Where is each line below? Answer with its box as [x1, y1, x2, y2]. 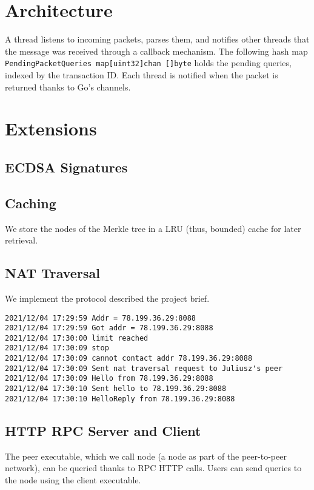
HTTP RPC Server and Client [5, 421, 201, 440]
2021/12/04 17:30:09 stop [5, 344, 109, 353]
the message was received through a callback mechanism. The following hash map [5, 44, 308, 57]
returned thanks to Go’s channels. [5, 80, 131, 93]
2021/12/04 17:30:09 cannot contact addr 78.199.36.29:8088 [5, 354, 253, 363]
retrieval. [5, 234, 38, 247]
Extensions [5, 116, 97, 141]
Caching [5, 193, 56, 212]
